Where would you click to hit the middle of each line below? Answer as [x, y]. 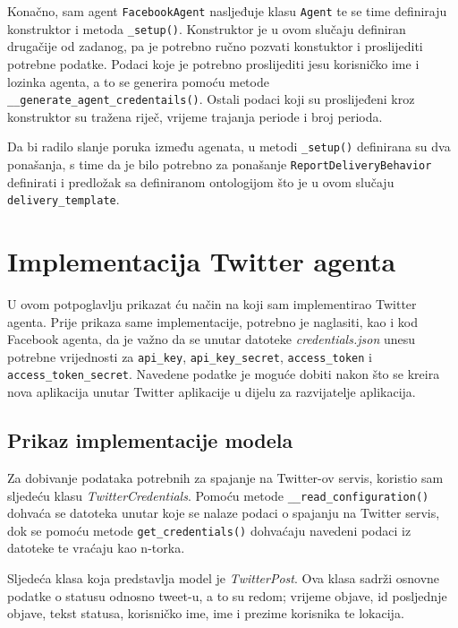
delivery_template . [64, 199]
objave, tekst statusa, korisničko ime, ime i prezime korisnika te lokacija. [206, 613]
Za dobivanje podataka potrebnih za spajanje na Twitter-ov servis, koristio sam [225, 477]
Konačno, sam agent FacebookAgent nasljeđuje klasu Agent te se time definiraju [227, 11]
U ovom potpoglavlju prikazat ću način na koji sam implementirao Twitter [212, 304]
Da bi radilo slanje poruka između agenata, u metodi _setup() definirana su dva [229, 146]
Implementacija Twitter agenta [202, 261]
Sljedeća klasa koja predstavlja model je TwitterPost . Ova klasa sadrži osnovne [224, 578]
